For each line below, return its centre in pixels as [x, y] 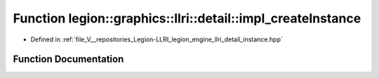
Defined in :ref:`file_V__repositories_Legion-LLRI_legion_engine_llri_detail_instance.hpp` [157, 39]
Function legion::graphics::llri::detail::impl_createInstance [187, 18]
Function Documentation [68, 59]
